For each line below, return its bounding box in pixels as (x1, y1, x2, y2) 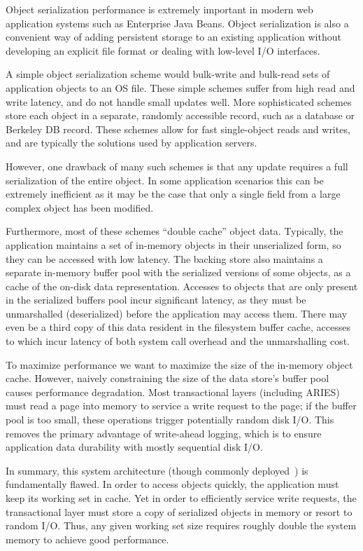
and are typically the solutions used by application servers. (6, 135, 257, 150)
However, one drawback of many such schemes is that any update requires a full (6, 158, 348, 173)
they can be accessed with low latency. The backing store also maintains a (6, 251, 323, 266)
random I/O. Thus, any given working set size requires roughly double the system (6, 518, 357, 533)
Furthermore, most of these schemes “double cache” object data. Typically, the (6, 224, 343, 238)
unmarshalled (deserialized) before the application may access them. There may (6, 306, 348, 320)
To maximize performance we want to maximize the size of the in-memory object (6, 357, 353, 372)
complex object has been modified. (6, 200, 154, 215)
